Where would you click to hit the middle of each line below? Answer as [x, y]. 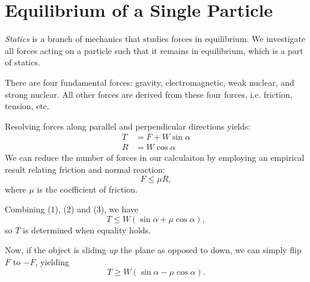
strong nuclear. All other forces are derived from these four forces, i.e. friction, [149, 94]
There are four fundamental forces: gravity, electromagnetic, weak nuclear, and [150, 82]
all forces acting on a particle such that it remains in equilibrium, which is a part [154, 50]
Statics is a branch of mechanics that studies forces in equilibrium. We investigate [155, 39]
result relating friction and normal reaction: [85, 169]
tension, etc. [27, 106]
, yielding [52, 261]
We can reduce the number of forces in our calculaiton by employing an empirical [155, 157]
